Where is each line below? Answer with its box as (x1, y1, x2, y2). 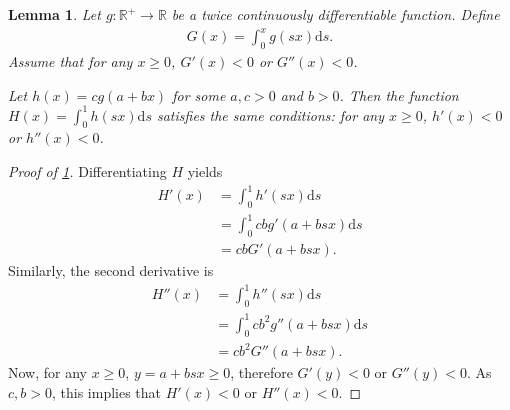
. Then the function (339, 84, 459, 105)
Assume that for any (8, 50, 133, 71)
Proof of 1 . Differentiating (8, 161, 167, 181)
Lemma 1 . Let (8, 4, 101, 24)
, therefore (230, 362, 293, 383)
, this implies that (51, 381, 162, 402)
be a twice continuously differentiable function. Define (171, 4, 500, 24)
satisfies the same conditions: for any (156, 104, 385, 125)
